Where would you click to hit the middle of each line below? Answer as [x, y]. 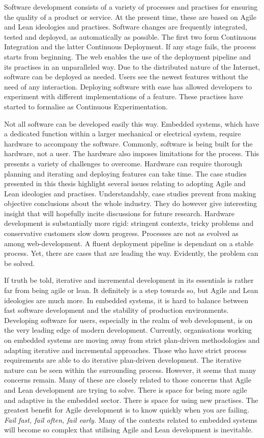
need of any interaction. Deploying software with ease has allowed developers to [128, 86]
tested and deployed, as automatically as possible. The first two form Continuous [130, 36]
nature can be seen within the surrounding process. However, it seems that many [130, 370]
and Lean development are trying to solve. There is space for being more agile [126, 389]
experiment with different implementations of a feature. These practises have [124, 96]
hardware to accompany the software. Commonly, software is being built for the [128, 143]
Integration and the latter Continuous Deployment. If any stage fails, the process [130, 47]
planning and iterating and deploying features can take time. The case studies [125, 173]
